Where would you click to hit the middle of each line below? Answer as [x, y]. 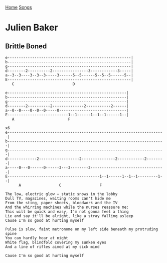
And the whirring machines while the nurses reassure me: [67, 207]
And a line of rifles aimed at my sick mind [52, 247]
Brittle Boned [26, 46]
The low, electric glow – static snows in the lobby [61, 194]
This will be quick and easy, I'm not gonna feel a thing [67, 212]
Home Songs [19, 7]
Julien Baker [32, 28]
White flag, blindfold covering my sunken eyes [56, 242]
